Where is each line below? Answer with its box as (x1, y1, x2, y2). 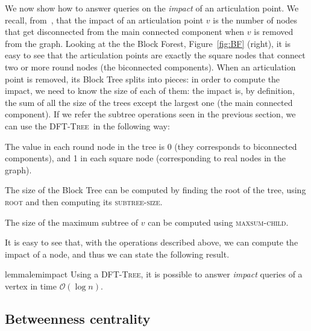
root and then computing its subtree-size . (5, 195, 163, 208)
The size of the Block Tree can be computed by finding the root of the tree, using (5, 184, 306, 196)
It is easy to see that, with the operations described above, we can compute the (5, 236, 298, 249)
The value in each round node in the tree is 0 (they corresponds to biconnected (5, 140, 297, 152)
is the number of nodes (213, 13, 298, 26)
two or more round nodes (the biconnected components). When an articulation (5, 60, 296, 73)
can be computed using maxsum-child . (148, 215, 289, 228)
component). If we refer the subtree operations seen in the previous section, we (5, 108, 296, 120)
